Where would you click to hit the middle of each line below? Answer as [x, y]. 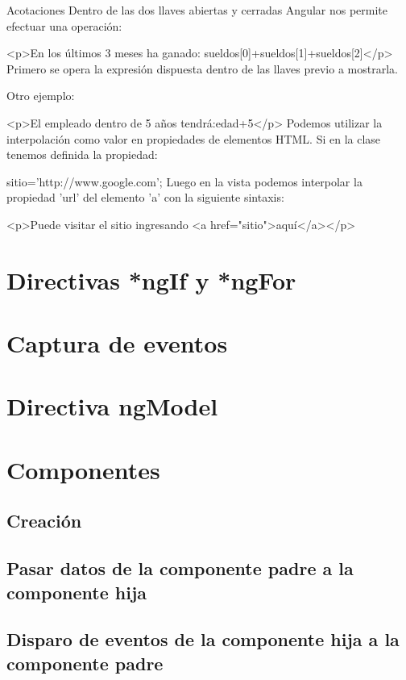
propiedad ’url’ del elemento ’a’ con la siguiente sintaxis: [145, 197]
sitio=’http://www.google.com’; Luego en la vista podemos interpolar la [184, 181]
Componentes [83, 469]
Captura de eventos [117, 343]
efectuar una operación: [64, 25]
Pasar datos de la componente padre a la [180, 568]
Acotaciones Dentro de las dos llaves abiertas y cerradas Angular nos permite [197, 10]
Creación [44, 521]
